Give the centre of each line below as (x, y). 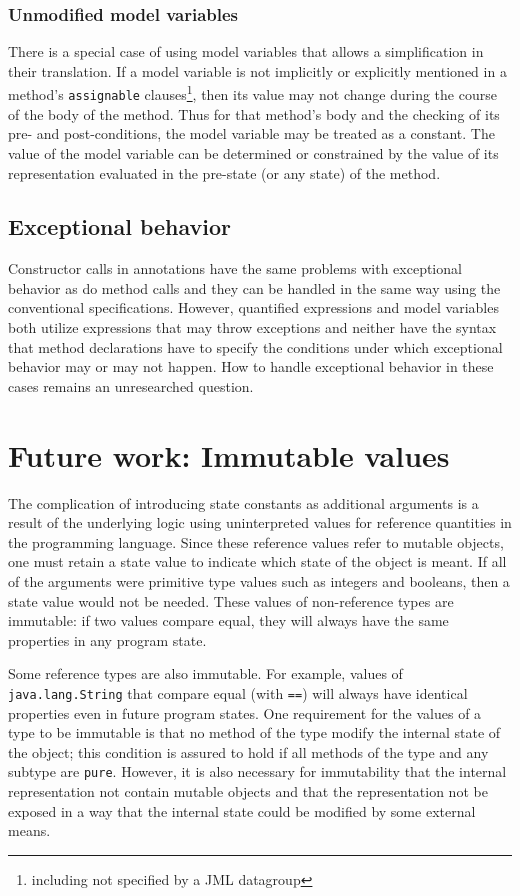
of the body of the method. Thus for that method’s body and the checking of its (254, 113)
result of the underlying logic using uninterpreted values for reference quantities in (260, 522)
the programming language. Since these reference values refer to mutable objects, (256, 541)
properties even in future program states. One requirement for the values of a (245, 712)
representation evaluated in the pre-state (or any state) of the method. (224, 172)
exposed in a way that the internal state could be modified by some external (242, 810)
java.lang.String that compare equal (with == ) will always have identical (238, 692)
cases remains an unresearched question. (131, 385)
